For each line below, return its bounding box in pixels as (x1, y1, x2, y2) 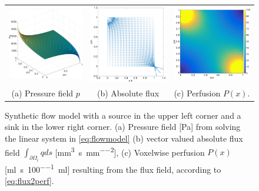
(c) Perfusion (174, 86, 221, 99)
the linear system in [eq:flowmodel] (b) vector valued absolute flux (5, 132, 243, 144)
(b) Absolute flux (97, 86, 160, 99)
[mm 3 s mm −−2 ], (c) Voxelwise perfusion (55, 144, 205, 158)
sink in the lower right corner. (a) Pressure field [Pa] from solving (5, 120, 241, 133)
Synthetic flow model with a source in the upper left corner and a (5, 109, 241, 121)
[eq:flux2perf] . (5, 174, 54, 186)
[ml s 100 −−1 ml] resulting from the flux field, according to (5, 161, 221, 175)
